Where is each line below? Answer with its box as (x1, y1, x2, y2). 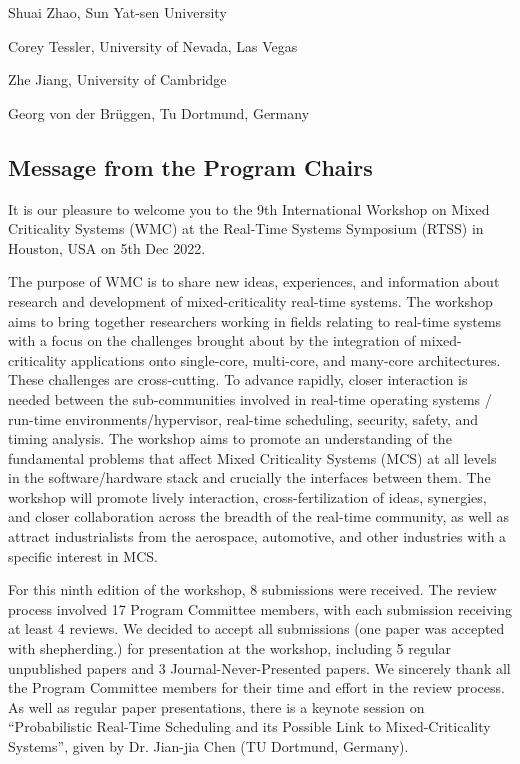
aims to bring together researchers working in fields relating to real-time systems (8, 310, 502, 331)
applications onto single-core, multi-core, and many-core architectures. (71, 349, 501, 370)
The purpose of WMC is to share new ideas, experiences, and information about (8, 271, 500, 292)
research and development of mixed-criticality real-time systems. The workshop (8, 290, 493, 311)
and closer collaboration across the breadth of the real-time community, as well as (8, 506, 510, 527)
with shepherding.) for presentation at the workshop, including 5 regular (8, 638, 452, 659)
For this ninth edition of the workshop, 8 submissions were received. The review (8, 579, 497, 600)
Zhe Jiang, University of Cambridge (8, 69, 227, 90)
